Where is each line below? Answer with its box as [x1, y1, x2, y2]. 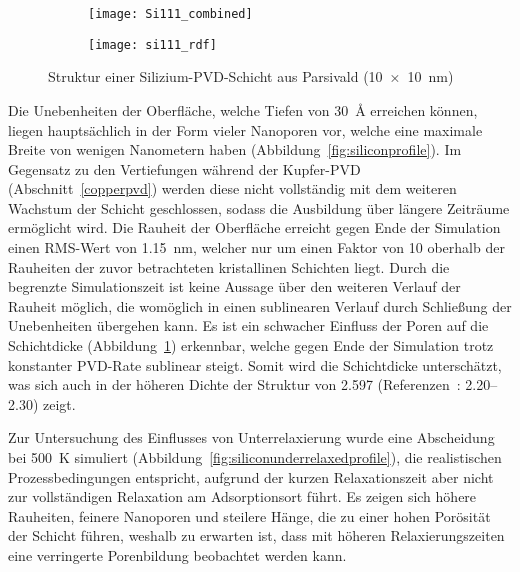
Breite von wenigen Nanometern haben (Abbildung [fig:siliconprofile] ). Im [8, 139, 462, 160]
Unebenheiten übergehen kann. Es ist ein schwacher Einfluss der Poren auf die [8, 315, 489, 336]
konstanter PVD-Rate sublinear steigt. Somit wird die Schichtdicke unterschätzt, [8, 354, 502, 375]
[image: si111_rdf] [88, 37, 217, 52]
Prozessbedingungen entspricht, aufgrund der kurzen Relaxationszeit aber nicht [8, 466, 494, 487]
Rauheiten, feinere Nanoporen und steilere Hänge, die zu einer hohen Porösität [8, 505, 491, 526]
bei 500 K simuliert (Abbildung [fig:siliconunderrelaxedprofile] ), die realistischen [8, 447, 502, 467]
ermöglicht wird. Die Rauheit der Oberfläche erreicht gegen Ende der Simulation [8, 217, 501, 238]
